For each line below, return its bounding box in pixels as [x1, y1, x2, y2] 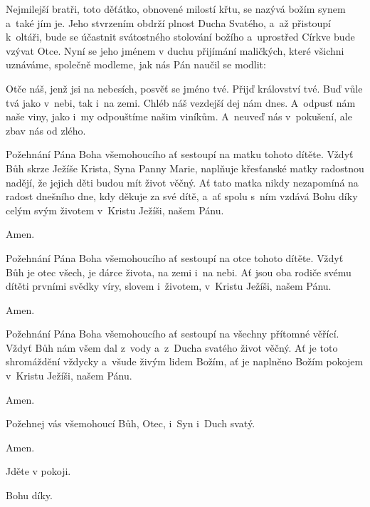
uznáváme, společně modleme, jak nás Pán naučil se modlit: [6, 57, 266, 72]
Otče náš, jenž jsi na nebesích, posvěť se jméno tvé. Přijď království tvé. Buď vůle [6, 80, 363, 95]
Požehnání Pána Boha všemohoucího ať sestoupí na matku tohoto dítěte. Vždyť [6, 147, 354, 162]
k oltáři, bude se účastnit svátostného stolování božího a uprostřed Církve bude [6, 29, 355, 44]
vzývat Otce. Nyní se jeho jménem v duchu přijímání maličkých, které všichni [6, 43, 344, 58]
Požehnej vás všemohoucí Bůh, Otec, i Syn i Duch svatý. [6, 416, 255, 431]
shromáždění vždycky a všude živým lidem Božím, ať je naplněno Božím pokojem [6, 354, 364, 369]
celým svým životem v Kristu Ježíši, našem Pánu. [6, 202, 224, 217]
